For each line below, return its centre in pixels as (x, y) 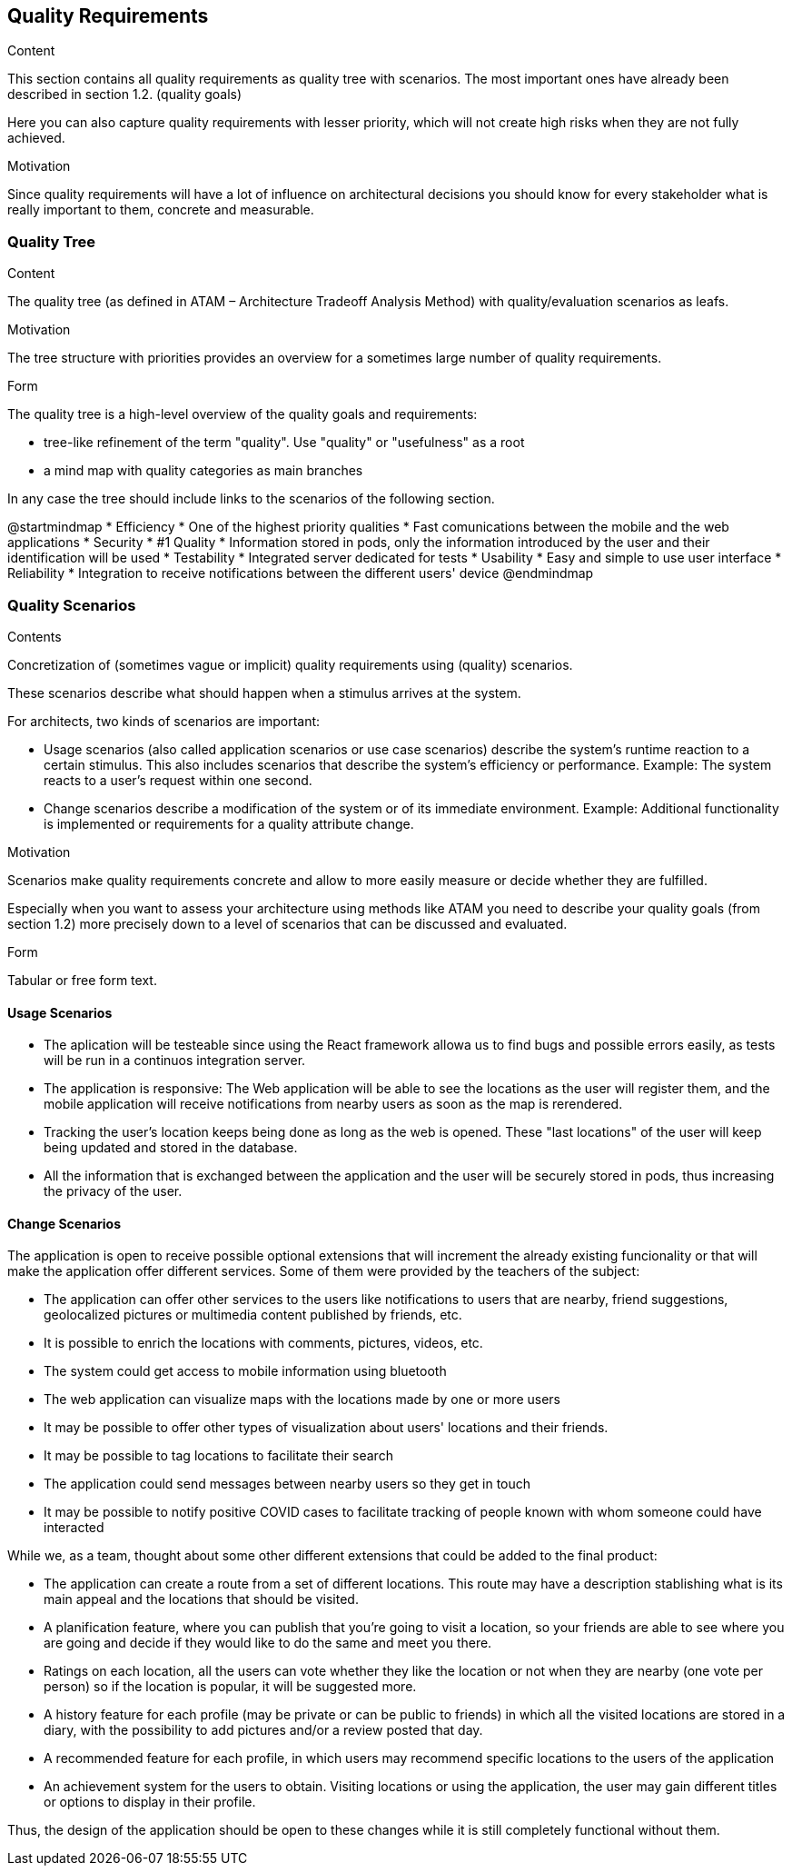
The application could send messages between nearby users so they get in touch (287, 1484)
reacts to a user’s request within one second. (178, 780)
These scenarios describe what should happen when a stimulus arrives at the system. (264, 692)
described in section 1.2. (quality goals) (125, 95)
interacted (74, 1528)
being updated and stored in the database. (171, 1148)
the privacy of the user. (113, 1191)
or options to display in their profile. (150, 1802)
